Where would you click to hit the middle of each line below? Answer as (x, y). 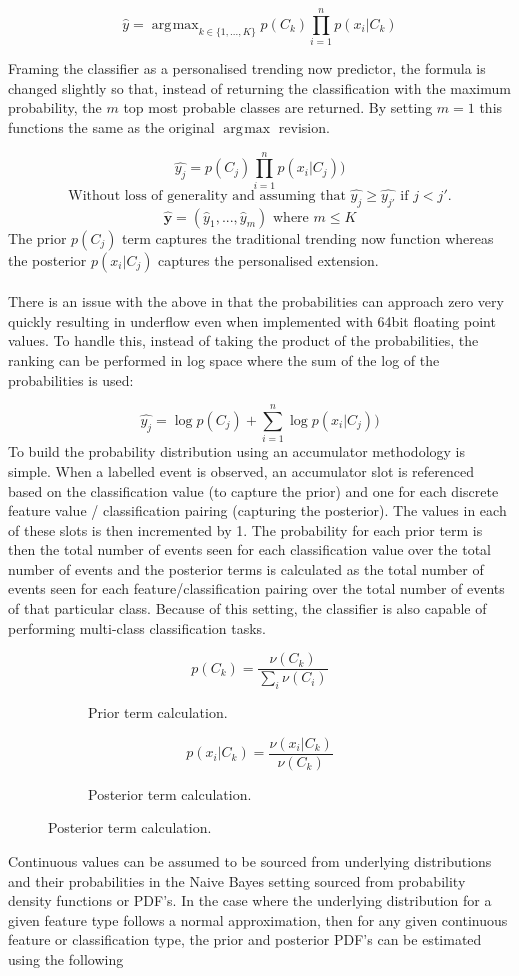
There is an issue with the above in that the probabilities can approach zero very (256, 301)
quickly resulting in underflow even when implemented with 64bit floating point (252, 320)
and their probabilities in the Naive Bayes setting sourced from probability (237, 880)
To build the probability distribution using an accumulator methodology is (236, 451)
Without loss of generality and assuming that (207, 195)
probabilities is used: (71, 379)
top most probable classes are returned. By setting (278, 107)
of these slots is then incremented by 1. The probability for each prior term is (245, 529)
